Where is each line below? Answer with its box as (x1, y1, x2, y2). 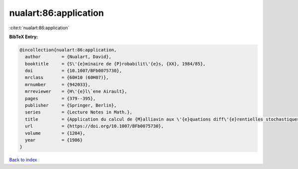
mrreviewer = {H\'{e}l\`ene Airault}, (25, 89, 128, 94)
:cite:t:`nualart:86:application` (9, 25, 70, 31)
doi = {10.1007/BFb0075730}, (25, 68, 122, 74)
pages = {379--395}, (25, 96, 96, 101)
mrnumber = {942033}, (25, 82, 91, 87)
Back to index (9, 157, 37, 163)
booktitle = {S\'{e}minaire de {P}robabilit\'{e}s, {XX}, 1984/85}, (25, 61, 206, 66)
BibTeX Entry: (9, 34, 38, 40)
